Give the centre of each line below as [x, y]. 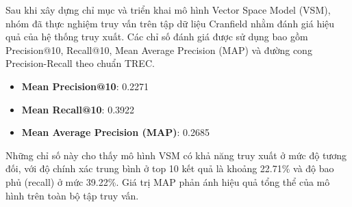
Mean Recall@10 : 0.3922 [78, 109]
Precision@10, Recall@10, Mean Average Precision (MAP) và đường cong [159, 50]
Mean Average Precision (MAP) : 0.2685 [115, 132]
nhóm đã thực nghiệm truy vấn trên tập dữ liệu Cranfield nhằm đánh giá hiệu [170, 23]
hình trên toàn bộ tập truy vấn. [72, 195]
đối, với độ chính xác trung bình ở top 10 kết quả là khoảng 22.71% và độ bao [170, 168]
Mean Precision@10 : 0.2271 [85, 86]
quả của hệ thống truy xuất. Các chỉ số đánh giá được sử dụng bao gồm [157, 37]
